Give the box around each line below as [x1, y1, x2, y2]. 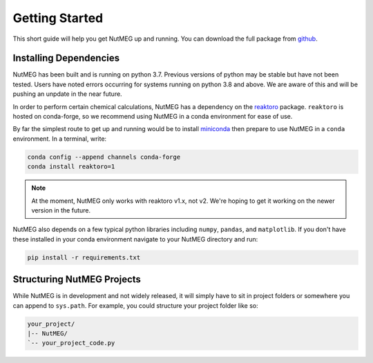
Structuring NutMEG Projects [12, 273, 142, 286]
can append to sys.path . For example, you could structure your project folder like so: [12, 301, 258, 310]
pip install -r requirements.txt [27, 253, 141, 262]
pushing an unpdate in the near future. [12, 90, 122, 98]
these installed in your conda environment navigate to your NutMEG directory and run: [12, 235, 258, 243]
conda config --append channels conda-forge [27, 153, 181, 161]
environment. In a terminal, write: [12, 135, 107, 143]
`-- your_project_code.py [27, 339, 115, 347]
